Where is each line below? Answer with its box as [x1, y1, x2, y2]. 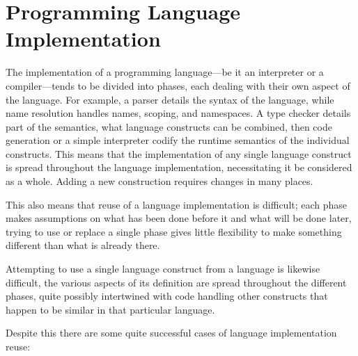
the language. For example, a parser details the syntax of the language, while [6, 92, 334, 106]
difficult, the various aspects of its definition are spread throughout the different [6, 275, 347, 289]
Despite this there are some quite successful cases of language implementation [6, 325, 337, 340]
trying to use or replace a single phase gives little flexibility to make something [6, 224, 342, 238]
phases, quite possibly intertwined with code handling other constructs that [6, 289, 328, 303]
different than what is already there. [6, 238, 160, 252]
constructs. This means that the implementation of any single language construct [6, 146, 352, 161]
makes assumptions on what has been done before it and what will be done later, [6, 211, 352, 225]
